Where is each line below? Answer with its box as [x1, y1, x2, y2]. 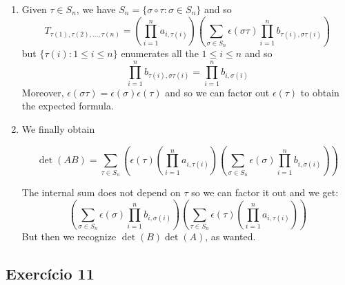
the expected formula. [21, 98, 114, 113]
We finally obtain [21, 122, 95, 136]
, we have [76, 2, 116, 16]
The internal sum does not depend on [21, 185, 181, 200]
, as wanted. [205, 229, 256, 244]
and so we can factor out [165, 85, 270, 99]
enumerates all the [121, 46, 199, 61]
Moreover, [21, 85, 64, 99]
